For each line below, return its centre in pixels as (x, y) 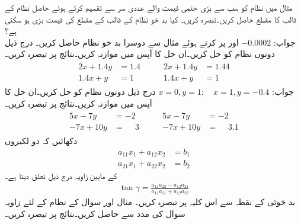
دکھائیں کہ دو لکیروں (41, 141)
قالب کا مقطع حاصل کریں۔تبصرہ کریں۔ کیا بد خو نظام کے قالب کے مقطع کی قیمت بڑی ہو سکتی (151, 19)
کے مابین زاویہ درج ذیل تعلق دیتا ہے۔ (61, 175)
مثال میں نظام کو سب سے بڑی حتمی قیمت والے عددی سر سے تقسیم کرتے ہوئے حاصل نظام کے (149, 7)
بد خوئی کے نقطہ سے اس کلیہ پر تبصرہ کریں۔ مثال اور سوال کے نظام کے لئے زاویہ (150, 202)
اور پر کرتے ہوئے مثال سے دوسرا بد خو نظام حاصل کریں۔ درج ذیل (122, 42)
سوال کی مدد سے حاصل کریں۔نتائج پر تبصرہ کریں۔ (95, 214)
